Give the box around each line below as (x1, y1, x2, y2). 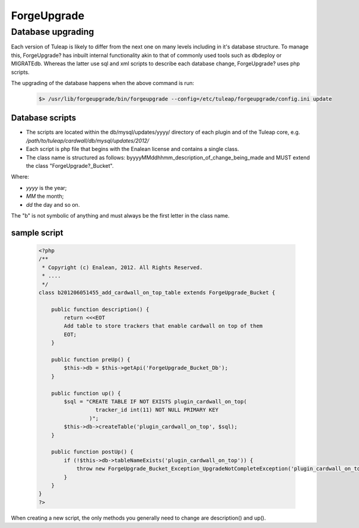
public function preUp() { (51, 357, 131, 363)
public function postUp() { (51, 448, 134, 455)
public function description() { (51, 306, 150, 313)
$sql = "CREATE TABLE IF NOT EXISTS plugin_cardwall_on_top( (63, 398, 247, 405)
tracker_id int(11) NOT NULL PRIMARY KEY (95, 406, 219, 414)
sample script (11, 228, 63, 238)
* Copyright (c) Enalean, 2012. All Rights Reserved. (42, 264, 203, 271)
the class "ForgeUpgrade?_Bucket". (26, 162, 114, 169)
